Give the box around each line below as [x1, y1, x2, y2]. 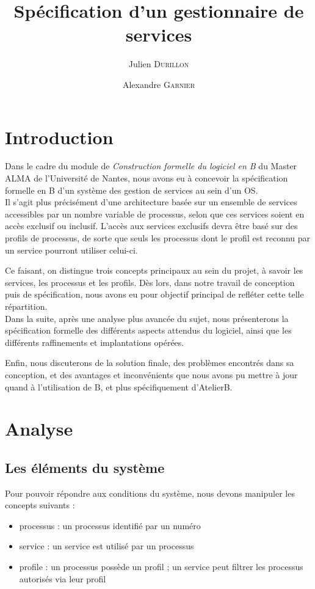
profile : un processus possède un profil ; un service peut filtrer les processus [19, 560, 303, 573]
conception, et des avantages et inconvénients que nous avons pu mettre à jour [5, 368, 298, 381]
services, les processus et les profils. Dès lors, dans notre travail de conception [5, 276, 295, 288]
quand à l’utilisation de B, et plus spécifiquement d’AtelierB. [5, 380, 233, 393]
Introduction [5, 124, 114, 149]
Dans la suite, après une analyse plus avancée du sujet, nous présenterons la [5, 312, 289, 324]
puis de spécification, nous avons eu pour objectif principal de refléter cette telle [5, 288, 304, 301]
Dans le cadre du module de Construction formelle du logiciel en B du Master [5, 159, 297, 172]
